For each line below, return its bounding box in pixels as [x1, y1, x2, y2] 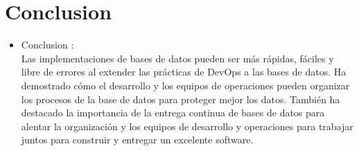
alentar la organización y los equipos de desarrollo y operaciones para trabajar [21, 118, 353, 133]
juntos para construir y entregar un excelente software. [21, 132, 254, 147]
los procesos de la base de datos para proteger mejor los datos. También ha [21, 91, 340, 106]
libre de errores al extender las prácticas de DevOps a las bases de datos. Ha [21, 64, 347, 79]
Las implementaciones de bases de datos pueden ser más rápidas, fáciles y [21, 51, 334, 65]
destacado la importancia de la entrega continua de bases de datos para [21, 105, 325, 120]
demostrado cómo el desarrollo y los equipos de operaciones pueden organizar [21, 78, 350, 92]
